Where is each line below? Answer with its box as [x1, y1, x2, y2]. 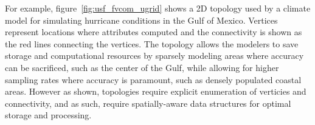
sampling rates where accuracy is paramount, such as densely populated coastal [5, 73, 302, 86]
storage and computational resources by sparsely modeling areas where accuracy [5, 49, 304, 62]
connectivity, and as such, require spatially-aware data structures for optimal [5, 96, 291, 109]
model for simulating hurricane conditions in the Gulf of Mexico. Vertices [5, 13, 278, 26]
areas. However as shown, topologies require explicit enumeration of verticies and [5, 85, 306, 98]
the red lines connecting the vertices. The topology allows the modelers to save [5, 37, 299, 50]
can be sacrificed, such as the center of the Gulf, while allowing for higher [5, 61, 279, 73]
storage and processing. [5, 109, 92, 121]
